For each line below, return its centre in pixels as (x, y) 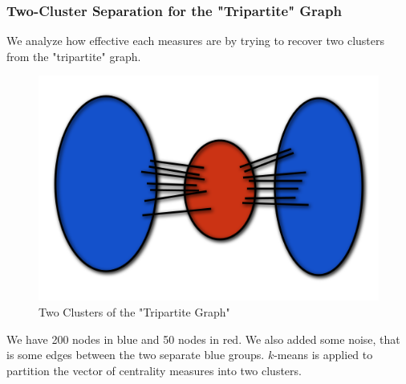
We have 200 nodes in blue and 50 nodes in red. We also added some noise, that (203, 339)
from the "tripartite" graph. (74, 56)
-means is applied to (323, 355)
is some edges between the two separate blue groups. (136, 355)
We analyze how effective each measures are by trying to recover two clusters (195, 41)
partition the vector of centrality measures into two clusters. (154, 370)
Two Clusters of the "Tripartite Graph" (134, 311)
